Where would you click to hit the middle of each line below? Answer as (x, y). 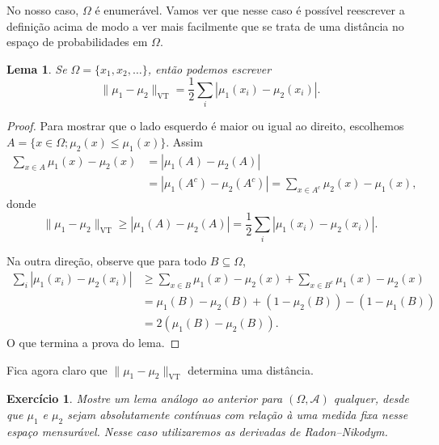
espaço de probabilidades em (77, 42)
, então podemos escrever (209, 68)
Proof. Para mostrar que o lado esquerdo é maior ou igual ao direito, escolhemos (205, 126)
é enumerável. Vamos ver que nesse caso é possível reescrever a (250, 10)
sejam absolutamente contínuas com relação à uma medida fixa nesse (238, 415)
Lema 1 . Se (37, 68)
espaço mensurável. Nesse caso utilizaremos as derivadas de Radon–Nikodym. (197, 431)
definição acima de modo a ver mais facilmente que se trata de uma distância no (205, 25)
